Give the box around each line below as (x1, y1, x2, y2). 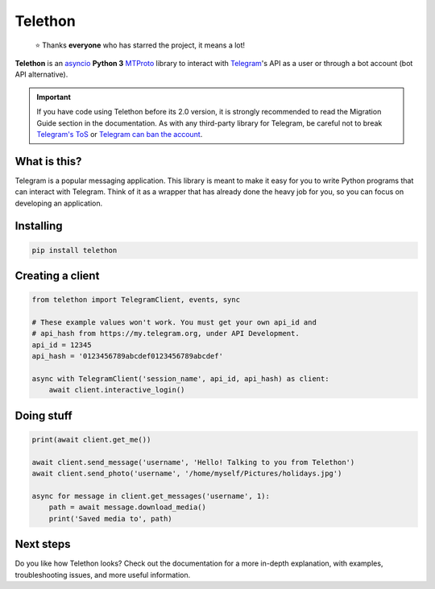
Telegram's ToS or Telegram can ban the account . (36, 129, 203, 139)
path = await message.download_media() (48, 503, 207, 512)
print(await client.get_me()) (31, 435, 151, 444)
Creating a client (14, 268, 100, 282)
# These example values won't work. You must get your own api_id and (31, 317, 317, 326)
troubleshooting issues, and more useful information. (14, 570, 191, 579)
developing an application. (14, 198, 103, 208)
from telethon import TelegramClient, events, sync (31, 295, 241, 305)
